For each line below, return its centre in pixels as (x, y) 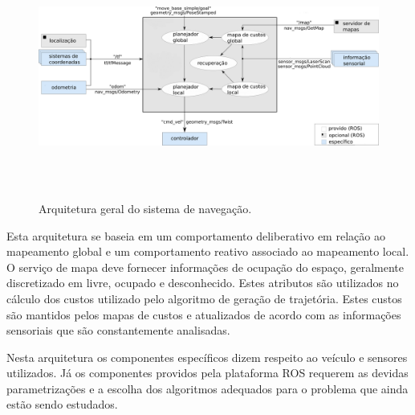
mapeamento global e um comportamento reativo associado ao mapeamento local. (208, 251)
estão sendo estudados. (62, 404)
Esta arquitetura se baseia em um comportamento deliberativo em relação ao (196, 235)
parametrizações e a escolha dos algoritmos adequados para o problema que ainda (207, 388)
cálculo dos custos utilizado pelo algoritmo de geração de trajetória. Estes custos (204, 298)
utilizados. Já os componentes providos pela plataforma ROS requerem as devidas (207, 373)
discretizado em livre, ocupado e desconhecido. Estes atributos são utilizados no (203, 283)
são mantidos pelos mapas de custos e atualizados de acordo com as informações (204, 314)
